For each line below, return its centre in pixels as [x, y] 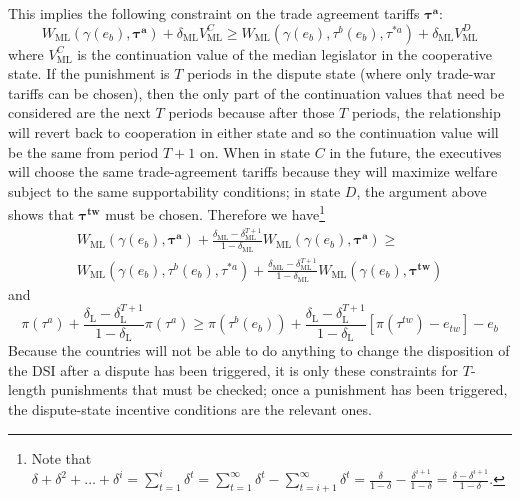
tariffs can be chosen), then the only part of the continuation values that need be [256, 92]
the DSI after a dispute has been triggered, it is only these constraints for [233, 369]
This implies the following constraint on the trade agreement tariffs [214, 13]
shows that [41, 214]
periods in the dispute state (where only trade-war [341, 73]
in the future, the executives [415, 151]
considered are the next [79, 112]
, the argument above [421, 190]
